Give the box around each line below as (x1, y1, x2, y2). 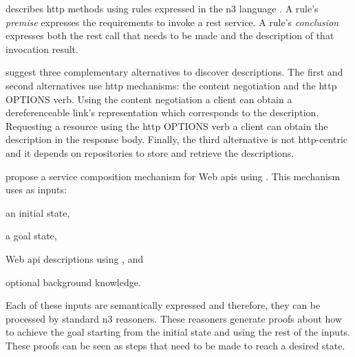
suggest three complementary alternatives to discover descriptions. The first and (6, 65, 343, 79)
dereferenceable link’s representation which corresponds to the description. (6, 105, 319, 120)
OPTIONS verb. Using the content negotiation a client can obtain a (6, 91, 292, 106)
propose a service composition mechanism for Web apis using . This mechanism (6, 169, 341, 183)
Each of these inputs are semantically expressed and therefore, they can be (6, 298, 321, 312)
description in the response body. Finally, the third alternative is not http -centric (6, 132, 347, 147)
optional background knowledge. (6, 274, 141, 289)
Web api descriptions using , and (6, 251, 144, 266)
